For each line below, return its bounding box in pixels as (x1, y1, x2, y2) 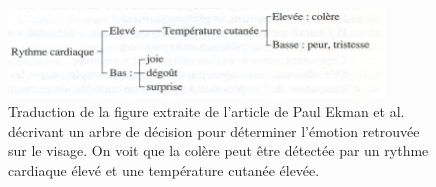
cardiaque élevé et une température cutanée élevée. (8, 159, 320, 180)
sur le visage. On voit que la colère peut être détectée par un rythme (8, 140, 429, 161)
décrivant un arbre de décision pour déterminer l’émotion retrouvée (8, 120, 420, 141)
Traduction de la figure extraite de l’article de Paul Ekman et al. (8, 101, 405, 122)
